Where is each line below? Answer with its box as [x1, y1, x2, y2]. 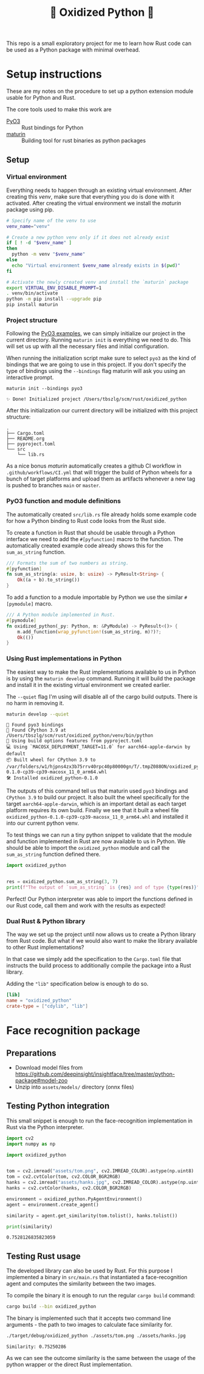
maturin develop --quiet [6, 711, 69, 717]
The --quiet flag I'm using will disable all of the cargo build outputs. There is [6, 692, 198, 700]
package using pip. [6, 206, 55, 213]
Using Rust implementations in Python [6, 654, 122, 663]
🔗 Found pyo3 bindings [6, 722, 64, 728]
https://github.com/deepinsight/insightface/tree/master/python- [15, 1070, 175, 1078]
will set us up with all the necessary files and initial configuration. [6, 343, 169, 350]
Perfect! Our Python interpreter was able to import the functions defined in [6, 895, 193, 903]
